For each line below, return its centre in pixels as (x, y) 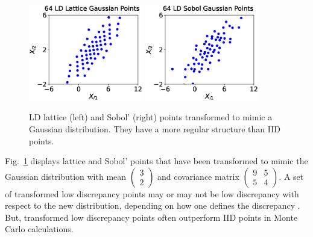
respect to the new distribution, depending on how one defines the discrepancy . (153, 205)
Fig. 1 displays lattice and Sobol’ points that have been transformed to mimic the (156, 161)
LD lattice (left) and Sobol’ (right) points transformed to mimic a (151, 117)
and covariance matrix (198, 176)
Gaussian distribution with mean (66, 176)
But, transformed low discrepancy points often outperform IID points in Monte (151, 217)
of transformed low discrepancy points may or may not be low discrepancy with (152, 193)
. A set (291, 176)
